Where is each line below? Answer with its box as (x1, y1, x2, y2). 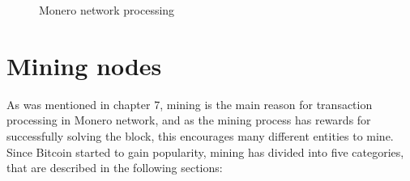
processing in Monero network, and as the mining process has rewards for (6, 112, 371, 128)
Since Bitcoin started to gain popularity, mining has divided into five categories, (6, 143, 404, 160)
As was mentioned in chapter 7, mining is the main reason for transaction (6, 95, 373, 112)
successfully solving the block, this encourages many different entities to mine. (6, 127, 394, 144)
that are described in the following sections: (6, 159, 223, 176)
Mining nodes (6, 48, 162, 82)
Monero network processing (39, 2, 175, 18)
